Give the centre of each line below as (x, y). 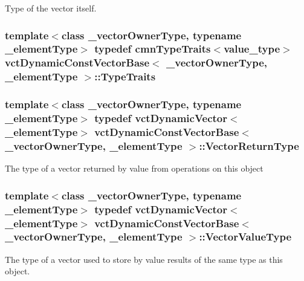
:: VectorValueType (245, 237)
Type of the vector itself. (51, 8)
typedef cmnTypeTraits (153, 49)
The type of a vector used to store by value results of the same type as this (144, 259)
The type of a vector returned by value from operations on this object (134, 168)
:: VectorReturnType (249, 145)
